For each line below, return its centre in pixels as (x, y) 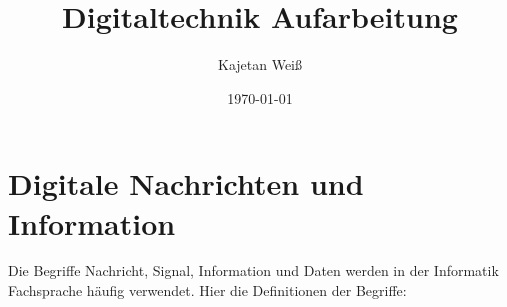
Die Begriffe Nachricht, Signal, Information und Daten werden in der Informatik (253, 270)
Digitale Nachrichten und (186, 183)
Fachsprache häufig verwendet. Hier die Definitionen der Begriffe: (207, 290)
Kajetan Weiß (259, 64)
